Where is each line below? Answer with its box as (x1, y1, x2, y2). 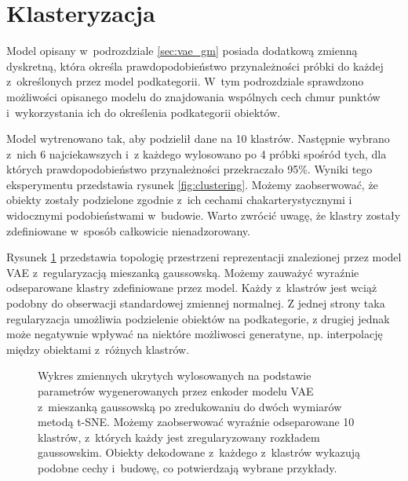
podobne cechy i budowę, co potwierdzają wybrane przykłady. (38, 459, 337, 476)
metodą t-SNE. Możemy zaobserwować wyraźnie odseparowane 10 (38, 414, 355, 430)
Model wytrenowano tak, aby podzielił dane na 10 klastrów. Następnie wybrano (6, 130, 390, 147)
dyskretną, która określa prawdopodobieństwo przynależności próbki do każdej (6, 57, 384, 74)
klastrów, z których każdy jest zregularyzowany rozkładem (38, 428, 320, 445)
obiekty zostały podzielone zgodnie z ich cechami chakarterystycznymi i (6, 191, 352, 208)
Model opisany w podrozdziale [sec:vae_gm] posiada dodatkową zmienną (6, 42, 358, 59)
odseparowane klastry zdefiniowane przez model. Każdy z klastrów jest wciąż (6, 279, 377, 296)
